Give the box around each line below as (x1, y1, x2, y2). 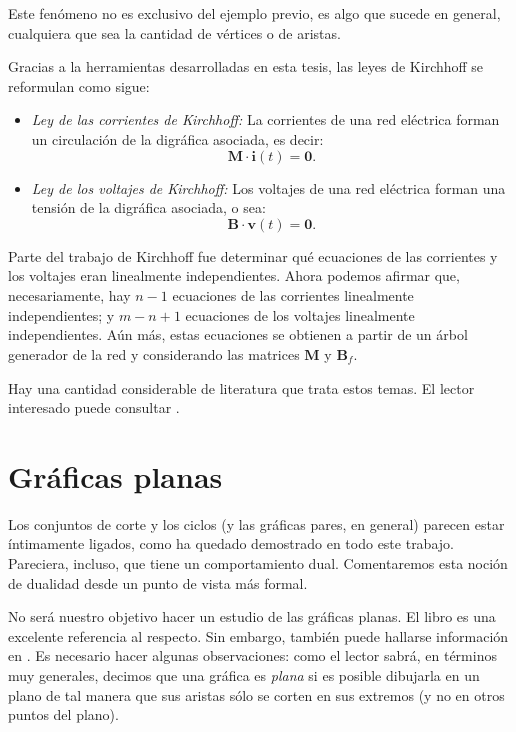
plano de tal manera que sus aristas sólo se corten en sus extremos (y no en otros (8, 684, 505, 705)
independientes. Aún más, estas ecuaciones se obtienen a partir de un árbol (8, 324, 468, 345)
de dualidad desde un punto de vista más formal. (8, 572, 308, 593)
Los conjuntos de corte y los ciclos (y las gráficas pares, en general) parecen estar (8, 513, 505, 534)
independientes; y (8, 304, 115, 325)
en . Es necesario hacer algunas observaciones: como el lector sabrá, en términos (8, 645, 497, 666)
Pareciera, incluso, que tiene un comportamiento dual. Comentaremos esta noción (8, 553, 508, 574)
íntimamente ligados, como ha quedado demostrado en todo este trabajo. (8, 533, 454, 554)
